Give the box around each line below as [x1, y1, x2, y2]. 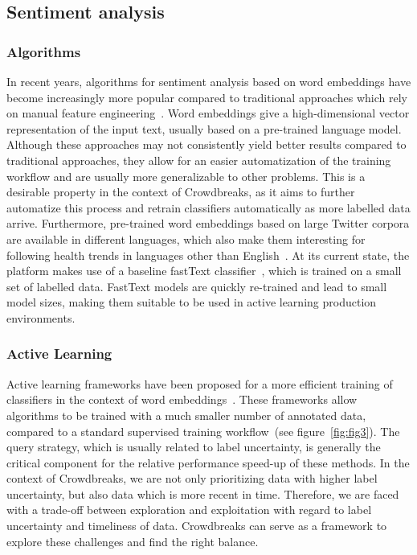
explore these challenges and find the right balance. [6, 532, 259, 549]
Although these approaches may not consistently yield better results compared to [6, 136, 407, 153]
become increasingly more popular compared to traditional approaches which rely [6, 88, 407, 105]
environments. [6, 309, 76, 326]
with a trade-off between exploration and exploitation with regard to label [6, 501, 372, 518]
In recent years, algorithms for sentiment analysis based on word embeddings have [6, 73, 411, 89]
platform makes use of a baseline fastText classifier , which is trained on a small [6, 262, 402, 279]
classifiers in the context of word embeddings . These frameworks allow [6, 391, 358, 408]
